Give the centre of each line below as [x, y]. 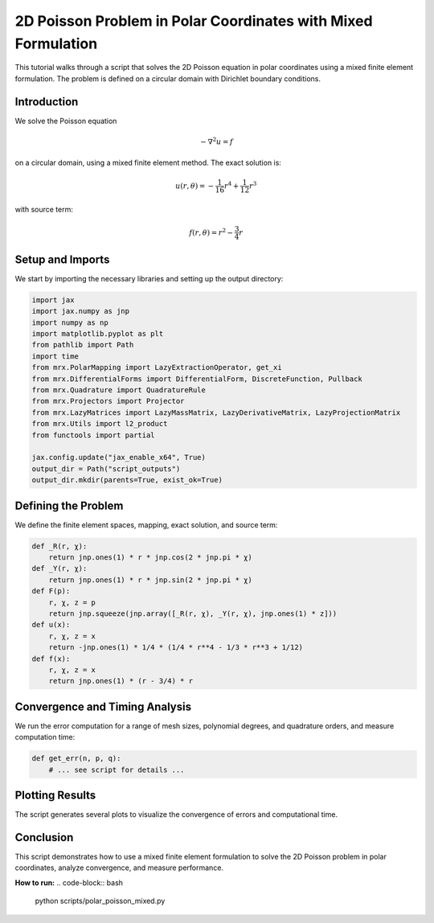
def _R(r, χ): [59, 546]
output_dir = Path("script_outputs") [106, 469]
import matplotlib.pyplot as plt [98, 334]
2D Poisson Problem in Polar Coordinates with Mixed [194, 21]
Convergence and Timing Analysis [103, 706]
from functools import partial [94, 435]
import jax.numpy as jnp [81, 311]
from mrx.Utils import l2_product [100, 424]
